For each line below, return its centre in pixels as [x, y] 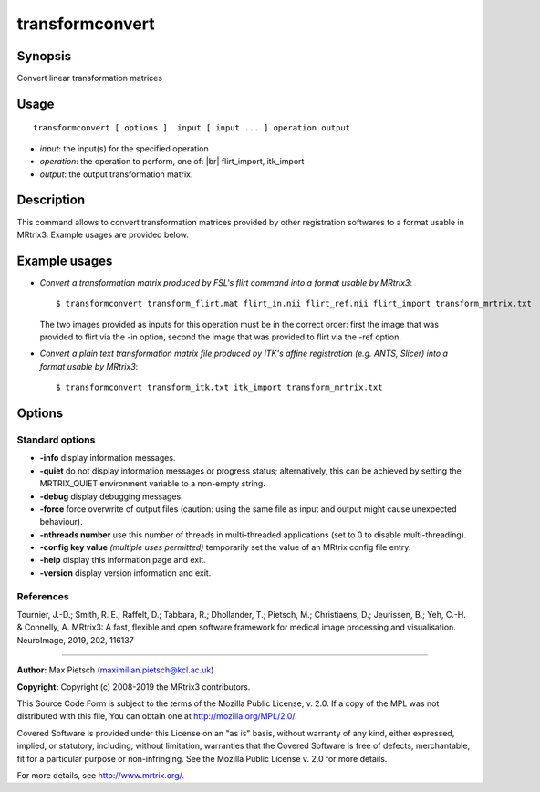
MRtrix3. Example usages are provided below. [103, 234]
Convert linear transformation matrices [90, 78]
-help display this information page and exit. [123, 560]
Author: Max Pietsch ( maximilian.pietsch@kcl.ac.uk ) [115, 670]
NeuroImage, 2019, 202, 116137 [75, 640]
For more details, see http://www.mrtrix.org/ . [101, 775]
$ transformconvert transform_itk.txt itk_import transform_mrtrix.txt [219, 387]
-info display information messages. [108, 458]
